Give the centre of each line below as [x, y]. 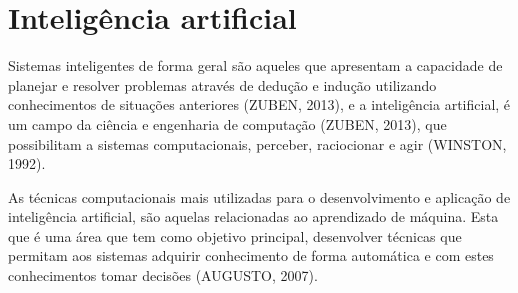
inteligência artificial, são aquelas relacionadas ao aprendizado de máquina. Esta [253, 216]
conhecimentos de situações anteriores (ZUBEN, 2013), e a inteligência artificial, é [259, 104]
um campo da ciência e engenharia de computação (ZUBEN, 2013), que [227, 123]
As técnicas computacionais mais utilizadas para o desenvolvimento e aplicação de [259, 196]
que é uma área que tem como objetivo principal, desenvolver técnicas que [235, 235]
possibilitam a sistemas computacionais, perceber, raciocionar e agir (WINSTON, [257, 143]
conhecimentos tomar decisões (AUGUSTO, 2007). [163, 275]
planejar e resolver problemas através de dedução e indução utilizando [222, 84]
